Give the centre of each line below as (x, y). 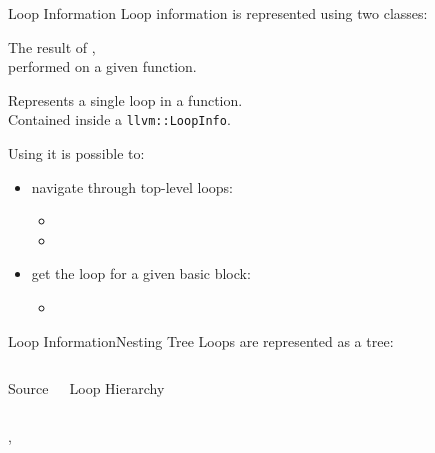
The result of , (52, 46)
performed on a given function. (102, 66)
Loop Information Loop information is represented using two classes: (218, 13)
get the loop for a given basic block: (141, 273)
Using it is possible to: (76, 153)
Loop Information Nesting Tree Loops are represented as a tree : (201, 340)
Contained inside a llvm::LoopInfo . (119, 119)
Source (28, 388)
